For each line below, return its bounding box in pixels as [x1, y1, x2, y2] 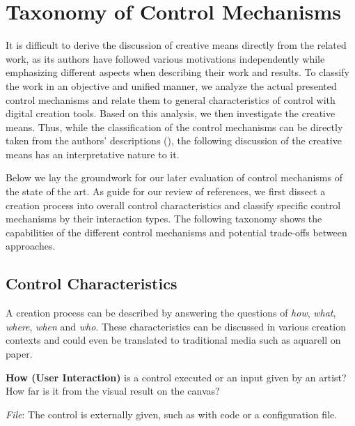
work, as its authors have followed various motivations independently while [6, 51, 325, 66]
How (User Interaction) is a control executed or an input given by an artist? [6, 370, 347, 384]
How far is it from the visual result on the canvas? [6, 383, 220, 398]
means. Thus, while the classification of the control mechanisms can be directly [6, 119, 343, 134]
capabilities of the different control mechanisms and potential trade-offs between [6, 225, 347, 239]
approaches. [6, 238, 56, 253]
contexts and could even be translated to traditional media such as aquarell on [6, 333, 341, 347]
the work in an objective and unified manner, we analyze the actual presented [6, 78, 337, 93]
